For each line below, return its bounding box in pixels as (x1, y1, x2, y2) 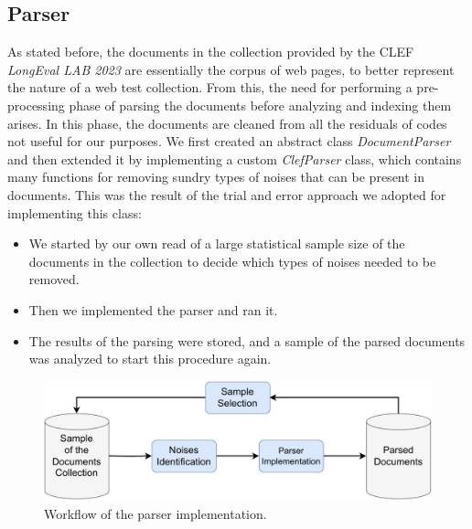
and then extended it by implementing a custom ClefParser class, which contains (7, 149, 462, 168)
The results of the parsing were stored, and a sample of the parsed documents (28, 331, 466, 350)
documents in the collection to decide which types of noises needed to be (28, 251, 436, 270)
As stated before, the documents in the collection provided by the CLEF (7, 42, 414, 61)
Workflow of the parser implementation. (44, 503, 267, 523)
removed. (28, 270, 80, 289)
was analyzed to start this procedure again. (28, 349, 272, 368)
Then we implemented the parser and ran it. (28, 300, 278, 319)
